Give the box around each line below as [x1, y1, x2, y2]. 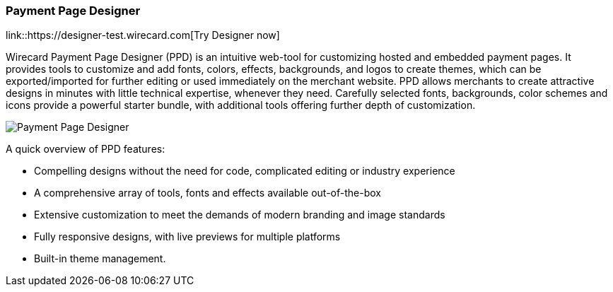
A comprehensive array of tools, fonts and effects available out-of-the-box [34, 187, 381, 199]
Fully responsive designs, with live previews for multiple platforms [34, 230, 341, 243]
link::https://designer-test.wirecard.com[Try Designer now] [6, 29, 280, 42]
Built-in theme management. [34, 252, 166, 265]
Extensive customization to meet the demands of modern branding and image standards [34, 209, 445, 221]
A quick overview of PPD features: [6, 143, 165, 156]
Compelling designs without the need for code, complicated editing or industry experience [34, 165, 455, 177]
